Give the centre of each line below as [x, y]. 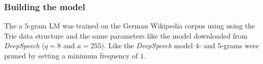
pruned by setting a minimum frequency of [71, 55]
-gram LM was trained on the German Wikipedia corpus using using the [142, 26]
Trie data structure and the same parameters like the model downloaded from [126, 35]
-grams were [240, 45]
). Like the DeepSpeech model [147, 45]
